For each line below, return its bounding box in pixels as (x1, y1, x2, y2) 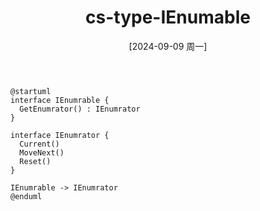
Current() (19, 139, 60, 149)
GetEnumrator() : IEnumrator (19, 104, 141, 114)
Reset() (19, 156, 52, 166)
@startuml (10, 86, 52, 96)
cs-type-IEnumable (85, 6, 251, 29)
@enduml (10, 191, 43, 201)
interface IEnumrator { (10, 130, 110, 140)
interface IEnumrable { (10, 95, 110, 105)
